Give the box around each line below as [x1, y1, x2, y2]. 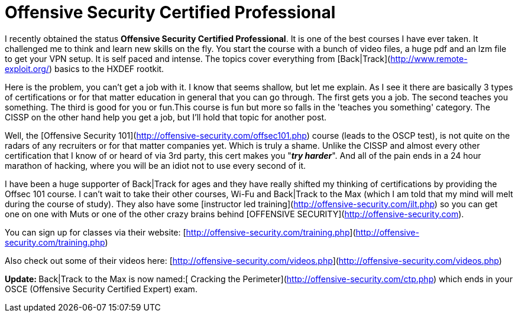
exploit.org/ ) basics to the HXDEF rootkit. [5, 63, 164, 74]
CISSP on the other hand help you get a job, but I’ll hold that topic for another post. [5, 112, 327, 122]
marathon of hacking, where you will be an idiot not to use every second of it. [5, 160, 306, 171]
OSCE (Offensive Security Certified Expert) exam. [5, 283, 198, 294]
